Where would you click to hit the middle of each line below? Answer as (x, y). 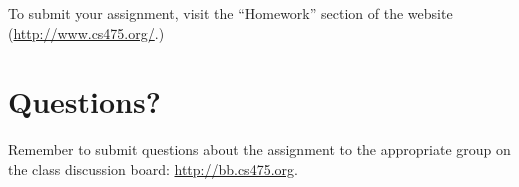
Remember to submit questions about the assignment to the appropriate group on (259, 149)
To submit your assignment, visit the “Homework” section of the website (230, 13)
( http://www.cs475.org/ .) (86, 32)
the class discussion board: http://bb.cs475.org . (153, 168)
